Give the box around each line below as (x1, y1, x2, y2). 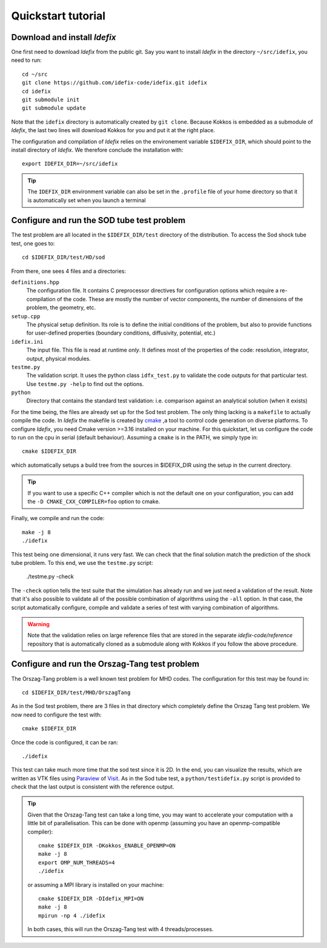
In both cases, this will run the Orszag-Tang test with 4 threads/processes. (27, 926, 214, 933)
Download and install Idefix (11, 32, 116, 42)
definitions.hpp (11, 279, 60, 285)
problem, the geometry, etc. (26, 304, 96, 312)
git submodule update (22, 105, 86, 112)
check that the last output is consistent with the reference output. (11, 783, 175, 790)
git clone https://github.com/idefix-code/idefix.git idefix (22, 79, 207, 86)
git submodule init (22, 96, 80, 103)
